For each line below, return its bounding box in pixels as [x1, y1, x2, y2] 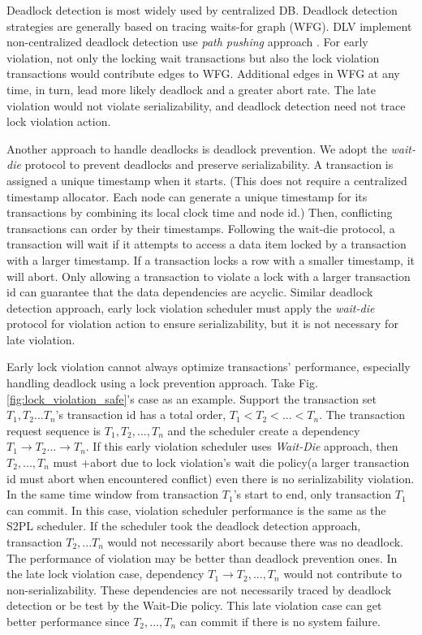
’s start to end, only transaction [233, 486, 392, 503]
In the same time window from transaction [6, 486, 219, 503]
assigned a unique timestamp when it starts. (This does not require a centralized [6, 171, 407, 188]
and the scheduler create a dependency [167, 421, 360, 438]
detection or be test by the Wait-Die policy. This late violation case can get [6, 597, 382, 614]
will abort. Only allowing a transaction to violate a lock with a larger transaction [6, 267, 411, 284]
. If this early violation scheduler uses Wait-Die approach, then [85, 438, 398, 455]
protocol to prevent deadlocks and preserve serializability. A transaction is [24, 156, 394, 173]
